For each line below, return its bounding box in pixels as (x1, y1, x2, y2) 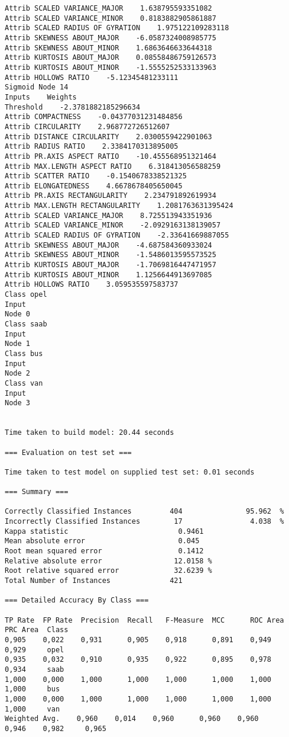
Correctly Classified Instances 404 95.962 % (5, 507, 284, 516)
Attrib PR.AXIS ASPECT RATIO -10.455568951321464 (5, 152, 216, 161)
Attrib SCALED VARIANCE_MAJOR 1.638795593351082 (5, 4, 212, 12)
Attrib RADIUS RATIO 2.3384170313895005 (5, 142, 178, 151)
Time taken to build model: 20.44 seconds (5, 428, 174, 437)
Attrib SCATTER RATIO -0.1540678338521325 (5, 172, 187, 181)
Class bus (5, 349, 43, 358)
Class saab (5, 320, 47, 328)
